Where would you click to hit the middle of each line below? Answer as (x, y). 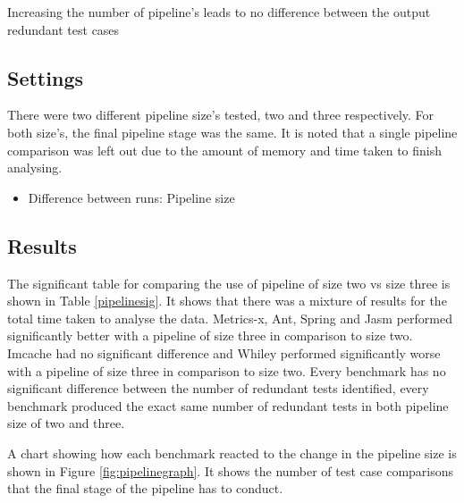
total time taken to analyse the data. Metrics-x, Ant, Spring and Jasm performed (230, 318)
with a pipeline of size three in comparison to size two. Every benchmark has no (227, 370)
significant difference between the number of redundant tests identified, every (218, 388)
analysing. (35, 168)
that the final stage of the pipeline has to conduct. (145, 488)
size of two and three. (66, 423)
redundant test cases (63, 29)
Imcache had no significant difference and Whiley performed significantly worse (224, 352)
